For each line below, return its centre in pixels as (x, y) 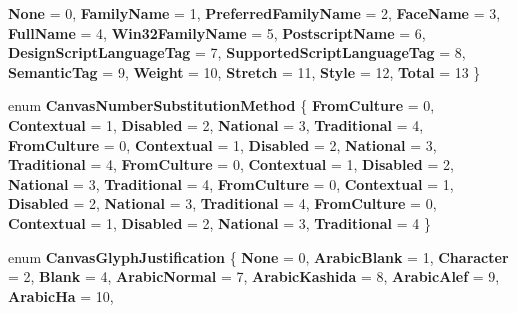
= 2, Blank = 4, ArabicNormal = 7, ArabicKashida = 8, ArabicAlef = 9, (254, 276)
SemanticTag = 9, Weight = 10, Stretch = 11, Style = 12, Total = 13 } (244, 71)
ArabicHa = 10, (61, 295)
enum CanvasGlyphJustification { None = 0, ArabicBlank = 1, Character (258, 256)
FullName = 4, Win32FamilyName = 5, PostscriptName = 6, (217, 32)
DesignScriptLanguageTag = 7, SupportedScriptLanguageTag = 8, (237, 52)
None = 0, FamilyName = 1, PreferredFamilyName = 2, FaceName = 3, (254, 13)
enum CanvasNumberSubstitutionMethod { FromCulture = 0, (221, 105)
